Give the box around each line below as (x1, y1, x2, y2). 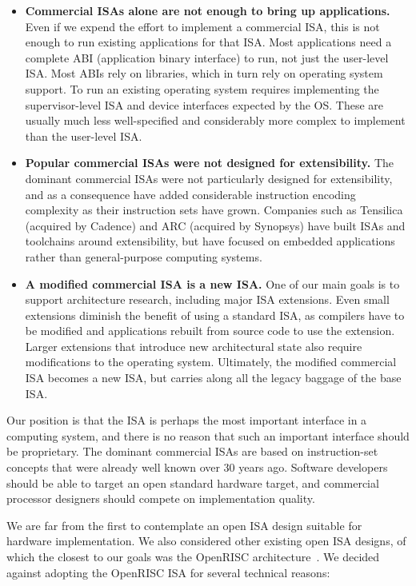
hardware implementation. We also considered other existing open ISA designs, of (6, 532, 406, 549)
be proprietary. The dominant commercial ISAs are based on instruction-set (6, 443, 378, 460)
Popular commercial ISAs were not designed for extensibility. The (25, 154, 394, 171)
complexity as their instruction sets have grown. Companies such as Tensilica (25, 201, 403, 218)
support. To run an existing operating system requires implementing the (25, 80, 379, 97)
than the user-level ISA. (25, 127, 142, 144)
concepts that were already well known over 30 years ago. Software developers (6, 459, 388, 476)
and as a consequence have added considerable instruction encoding (25, 185, 356, 202)
